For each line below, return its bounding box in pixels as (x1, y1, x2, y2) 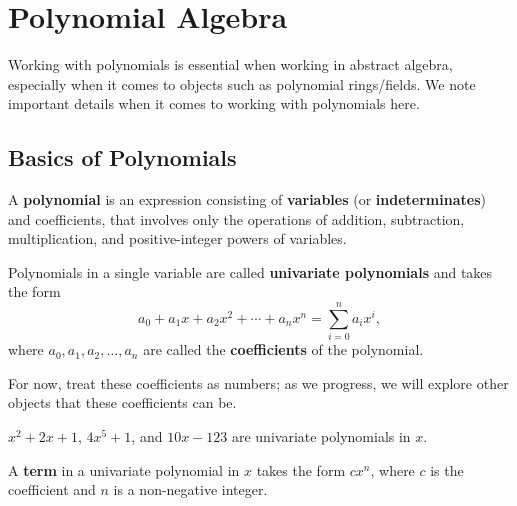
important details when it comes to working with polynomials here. (8, 93, 420, 114)
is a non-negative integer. (113, 479, 268, 500)
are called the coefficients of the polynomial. (143, 339, 424, 360)
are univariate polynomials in (231, 425, 411, 446)
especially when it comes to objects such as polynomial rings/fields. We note (8, 73, 476, 94)
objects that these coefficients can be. (8, 392, 237, 413)
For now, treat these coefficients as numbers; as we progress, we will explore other (8, 372, 509, 393)
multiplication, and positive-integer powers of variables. (8, 228, 347, 249)
